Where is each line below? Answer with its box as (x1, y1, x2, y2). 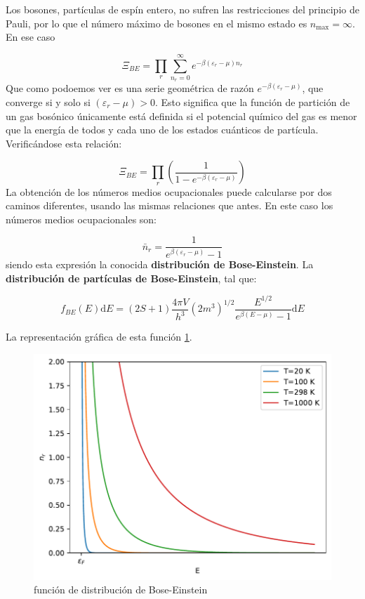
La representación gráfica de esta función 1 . (6, 329, 192, 344)
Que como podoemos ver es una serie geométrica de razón (6, 81, 254, 96)
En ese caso (6, 29, 55, 44)
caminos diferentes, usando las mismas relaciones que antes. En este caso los (6, 198, 333, 213)
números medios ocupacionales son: (6, 211, 157, 226)
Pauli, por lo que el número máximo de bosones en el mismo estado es (6, 15, 307, 30)
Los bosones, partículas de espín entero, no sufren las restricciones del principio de (6, 2, 359, 16)
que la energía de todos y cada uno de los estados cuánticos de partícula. (6, 122, 319, 137)
